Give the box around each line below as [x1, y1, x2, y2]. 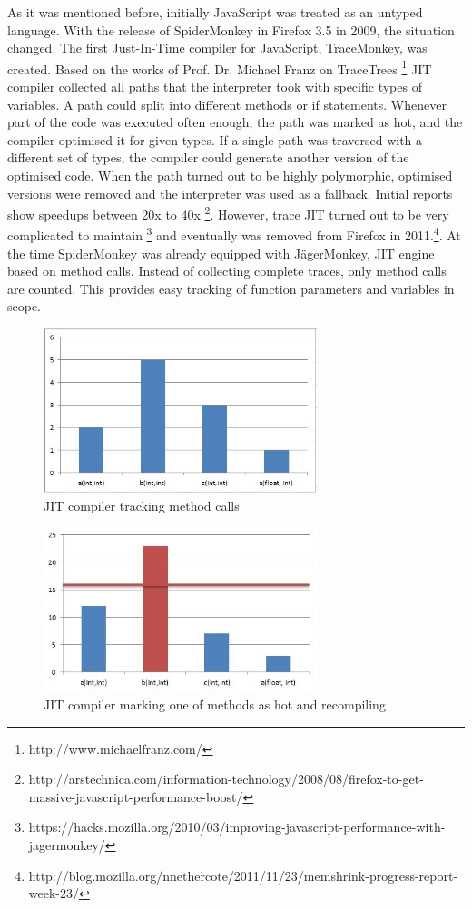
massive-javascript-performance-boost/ [28, 787, 243, 806]
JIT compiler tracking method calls [44, 495, 240, 514]
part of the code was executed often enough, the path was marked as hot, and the [7, 112, 463, 132]
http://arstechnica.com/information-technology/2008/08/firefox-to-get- [28, 769, 424, 788]
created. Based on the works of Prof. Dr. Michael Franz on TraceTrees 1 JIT [7, 56, 432, 78]
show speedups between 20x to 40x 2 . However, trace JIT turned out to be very [7, 202, 449, 223]
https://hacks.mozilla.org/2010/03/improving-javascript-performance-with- [28, 817, 446, 836]
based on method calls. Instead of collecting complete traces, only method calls [7, 261, 447, 280]
